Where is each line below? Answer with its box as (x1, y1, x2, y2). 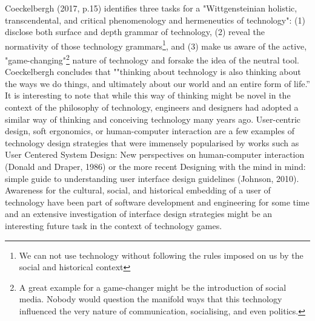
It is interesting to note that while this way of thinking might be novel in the (5, 89, 291, 102)
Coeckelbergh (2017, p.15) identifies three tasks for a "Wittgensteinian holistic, (5, 2, 297, 14)
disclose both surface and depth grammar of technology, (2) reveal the (5, 25, 265, 38)
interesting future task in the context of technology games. (5, 219, 222, 232)
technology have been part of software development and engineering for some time (5, 195, 310, 208)
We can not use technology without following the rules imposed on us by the (19, 248, 303, 261)
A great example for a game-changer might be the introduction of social (19, 280, 287, 293)
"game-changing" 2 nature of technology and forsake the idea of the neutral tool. (5, 52, 299, 66)
